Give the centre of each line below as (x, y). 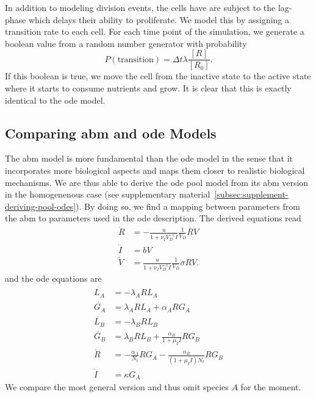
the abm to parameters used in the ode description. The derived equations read (153, 218)
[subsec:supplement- (251, 194)
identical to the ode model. (55, 100)
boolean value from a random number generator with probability (126, 43)
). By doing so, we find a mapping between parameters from (188, 206)
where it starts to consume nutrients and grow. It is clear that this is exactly (148, 88)
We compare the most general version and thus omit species (117, 387)
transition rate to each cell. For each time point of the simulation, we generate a (155, 31)
